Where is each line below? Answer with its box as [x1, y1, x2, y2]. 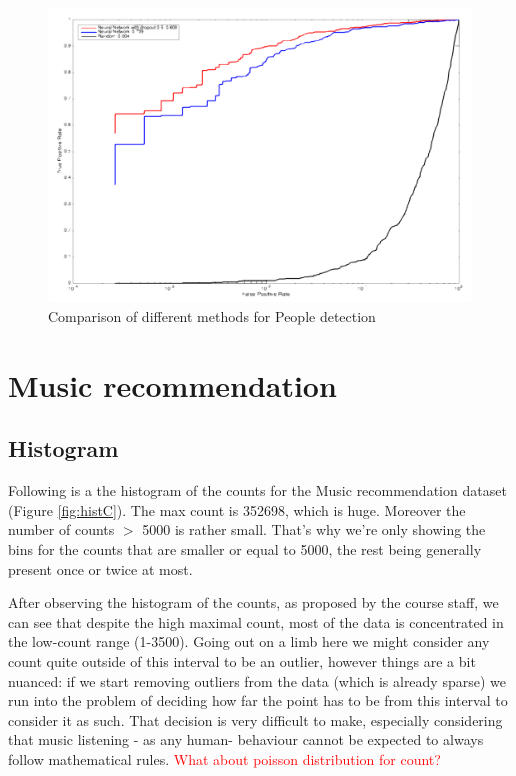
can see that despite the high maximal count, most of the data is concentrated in [8, 611, 504, 632]
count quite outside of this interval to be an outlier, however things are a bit [8, 650, 476, 671]
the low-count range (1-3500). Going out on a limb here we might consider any [8, 631, 490, 652]
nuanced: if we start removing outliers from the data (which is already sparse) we [8, 670, 506, 691]
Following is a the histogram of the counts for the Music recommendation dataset [8, 480, 507, 501]
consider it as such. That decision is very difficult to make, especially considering [8, 709, 503, 730]
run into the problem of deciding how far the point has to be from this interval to [8, 690, 508, 711]
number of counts [8, 519, 115, 540]
